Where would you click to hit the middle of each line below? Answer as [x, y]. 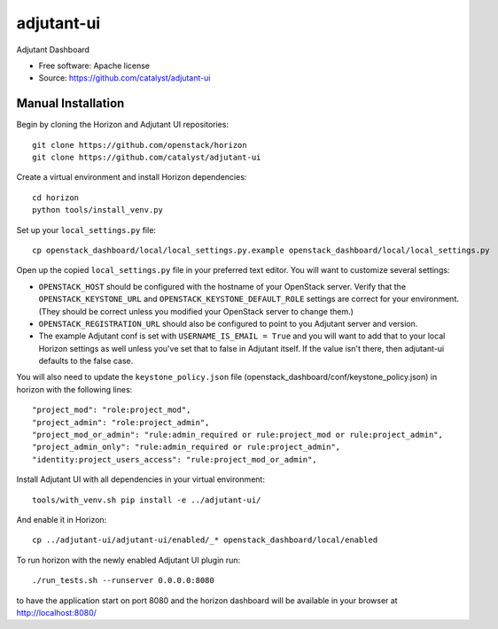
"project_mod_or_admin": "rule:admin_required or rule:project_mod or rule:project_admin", [237, 435]
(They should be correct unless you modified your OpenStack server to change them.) [196, 311]
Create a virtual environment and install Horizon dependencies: [132, 177]
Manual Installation [70, 103]
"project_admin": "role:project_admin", [121, 422]
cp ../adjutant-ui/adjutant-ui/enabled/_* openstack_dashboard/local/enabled [205, 540]
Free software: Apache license [94, 66]
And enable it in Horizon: [62, 520]
